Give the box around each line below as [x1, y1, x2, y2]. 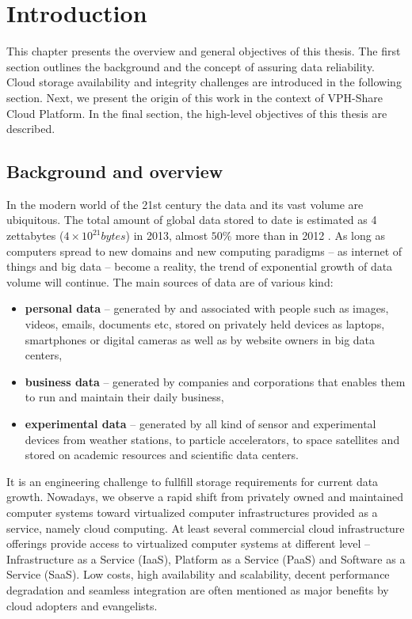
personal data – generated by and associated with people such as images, [25, 300, 389, 317]
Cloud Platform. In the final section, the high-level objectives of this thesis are [6, 104, 387, 121]
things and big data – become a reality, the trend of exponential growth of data [6, 258, 393, 275]
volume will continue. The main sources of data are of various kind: [6, 273, 334, 290]
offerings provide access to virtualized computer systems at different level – [6, 535, 371, 552]
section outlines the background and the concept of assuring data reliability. [6, 58, 375, 74]
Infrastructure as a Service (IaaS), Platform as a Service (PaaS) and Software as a [6, 550, 406, 567]
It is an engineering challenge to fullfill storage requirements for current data [6, 473, 379, 489]
